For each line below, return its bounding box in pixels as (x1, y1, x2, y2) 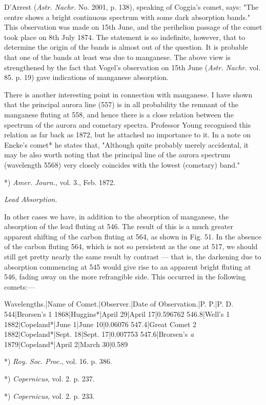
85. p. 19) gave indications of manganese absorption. (4, 72, 169, 83)
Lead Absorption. (4, 194, 57, 205)
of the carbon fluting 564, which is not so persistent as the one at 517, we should (4, 241, 258, 252)
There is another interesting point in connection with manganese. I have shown (4, 89, 253, 99)
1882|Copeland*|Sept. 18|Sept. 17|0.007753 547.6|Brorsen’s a (4, 329, 194, 339)
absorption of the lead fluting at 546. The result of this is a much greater (4, 221, 233, 232)
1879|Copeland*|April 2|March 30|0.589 (4, 338, 128, 349)
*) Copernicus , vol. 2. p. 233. (4, 390, 95, 401)
